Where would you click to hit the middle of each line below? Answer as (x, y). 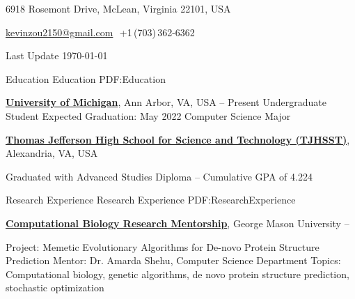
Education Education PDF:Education (86, 78)
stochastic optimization (55, 287)
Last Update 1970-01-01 (57, 55)
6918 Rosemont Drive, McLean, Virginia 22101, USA (118, 8)
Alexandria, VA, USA (52, 153)
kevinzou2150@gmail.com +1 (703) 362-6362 (100, 32)
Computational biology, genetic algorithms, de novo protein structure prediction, (177, 274)
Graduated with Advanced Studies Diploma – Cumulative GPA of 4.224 (159, 176)
